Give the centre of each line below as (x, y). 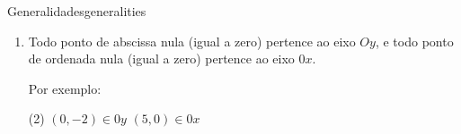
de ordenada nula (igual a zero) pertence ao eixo (161, 59)
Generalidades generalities (77, 11)
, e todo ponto (414, 41)
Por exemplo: (65, 88)
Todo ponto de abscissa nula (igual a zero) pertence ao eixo (192, 41)
